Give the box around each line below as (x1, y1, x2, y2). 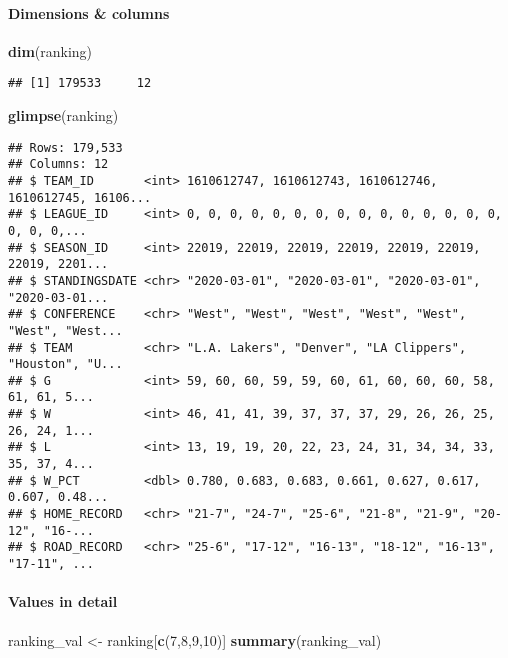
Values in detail (8, 591, 118, 612)
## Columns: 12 (8, 157, 109, 172)
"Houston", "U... (8, 357, 123, 372)
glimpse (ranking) (8, 105, 119, 126)
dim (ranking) (8, 40, 93, 61)
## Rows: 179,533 (8, 140, 123, 155)
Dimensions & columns (8, 2, 170, 23)
